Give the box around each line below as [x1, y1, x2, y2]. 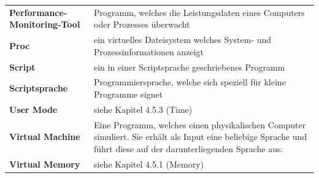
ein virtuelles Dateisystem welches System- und [93, 33, 272, 46]
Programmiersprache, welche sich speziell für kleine [93, 75, 286, 88]
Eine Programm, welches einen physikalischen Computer [93, 118, 306, 131]
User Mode [9, 103, 58, 115]
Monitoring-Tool [9, 18, 80, 31]
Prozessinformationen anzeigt [93, 45, 204, 58]
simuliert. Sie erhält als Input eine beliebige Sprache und [93, 130, 307, 143]
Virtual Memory [9, 157, 80, 170]
